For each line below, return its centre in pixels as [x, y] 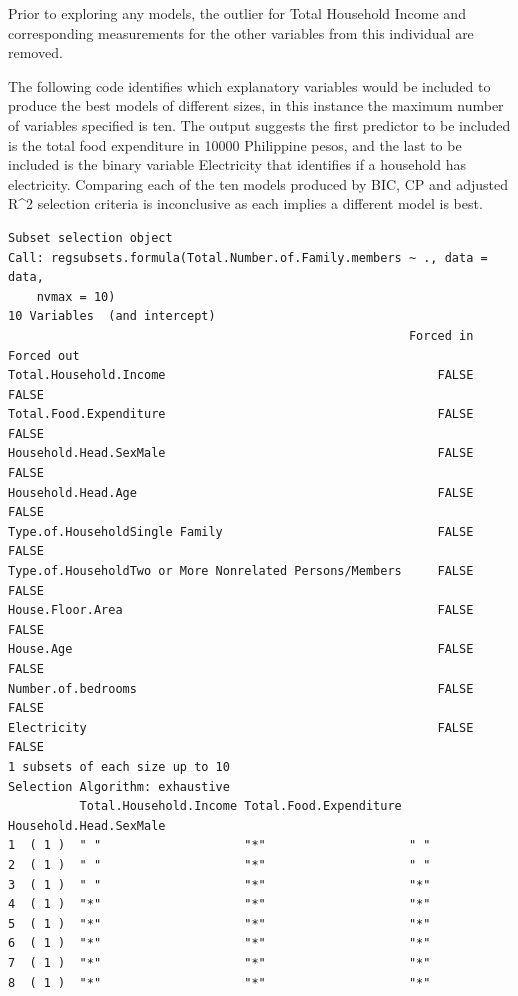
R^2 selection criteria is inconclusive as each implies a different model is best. [245, 203]
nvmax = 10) [76, 296]
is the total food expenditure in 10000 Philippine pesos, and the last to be [235, 144]
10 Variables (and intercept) [112, 316]
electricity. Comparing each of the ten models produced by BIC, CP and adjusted [258, 183]
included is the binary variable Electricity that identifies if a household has [237, 164]
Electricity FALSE [241, 727]
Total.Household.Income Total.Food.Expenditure [240, 806]
